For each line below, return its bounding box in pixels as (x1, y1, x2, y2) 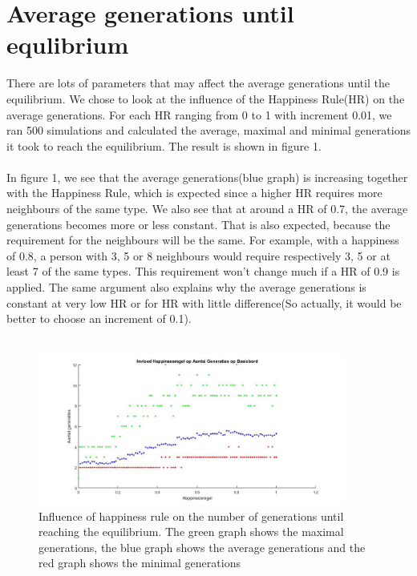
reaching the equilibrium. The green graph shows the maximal (38, 523, 344, 540)
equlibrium (6, 28, 129, 61)
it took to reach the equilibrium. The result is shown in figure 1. (6, 137, 322, 154)
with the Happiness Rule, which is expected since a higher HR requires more (6, 184, 383, 201)
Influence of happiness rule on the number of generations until (38, 507, 344, 524)
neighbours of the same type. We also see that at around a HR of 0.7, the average (6, 200, 408, 217)
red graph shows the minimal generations (38, 554, 241, 571)
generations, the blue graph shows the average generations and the (38, 538, 366, 555)
